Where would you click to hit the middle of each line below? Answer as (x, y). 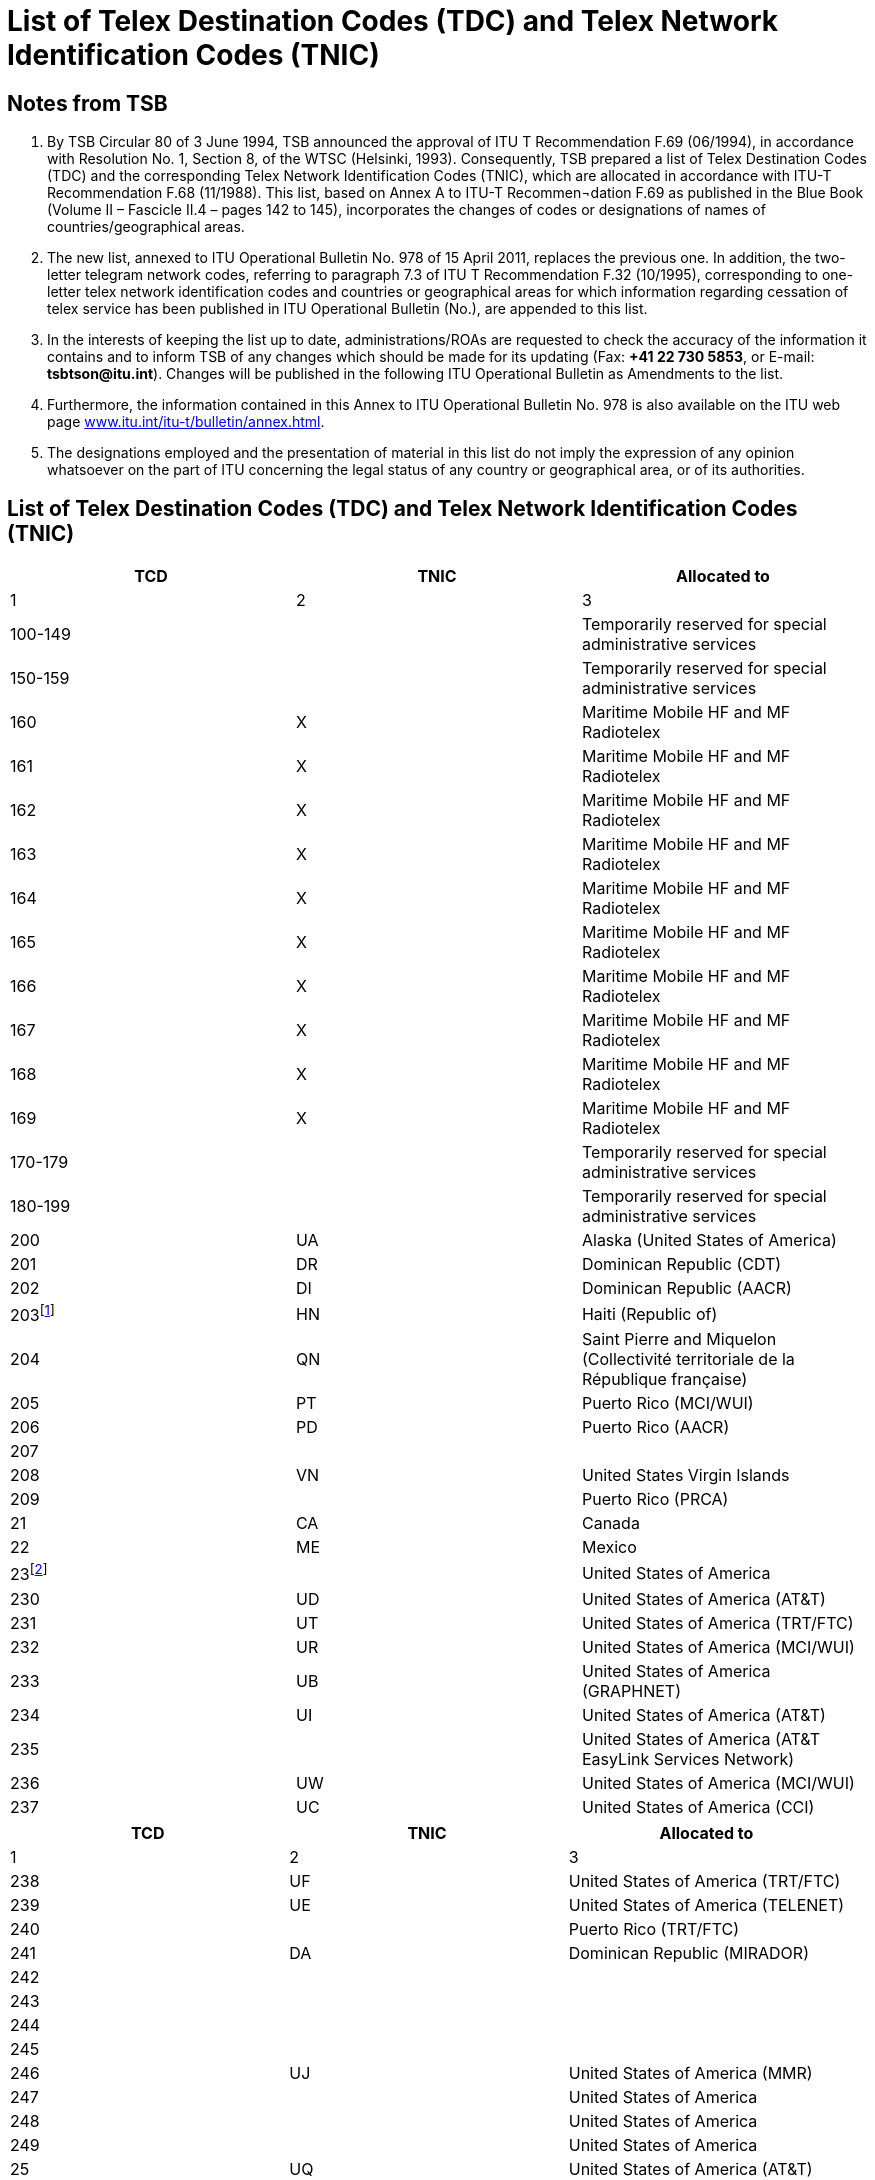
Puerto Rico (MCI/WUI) (667, 1403)
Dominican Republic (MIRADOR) (688, 1952)
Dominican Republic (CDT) (681, 1264)
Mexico (609, 1547)
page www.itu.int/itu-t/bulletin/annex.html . (186, 422)
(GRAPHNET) (631, 1690)
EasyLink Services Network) (688, 1758)
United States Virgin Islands (685, 1475)
